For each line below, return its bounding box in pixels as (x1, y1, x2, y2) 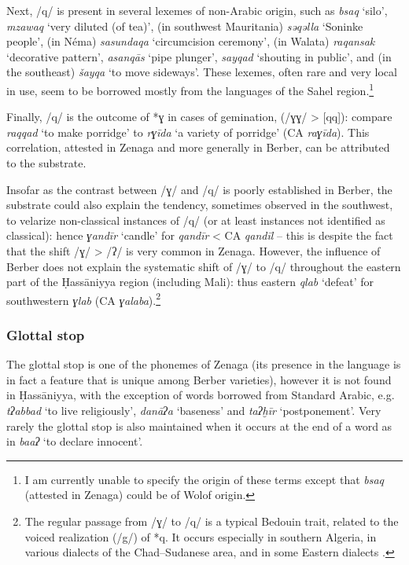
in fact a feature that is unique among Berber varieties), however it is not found (6, 371, 392, 387)
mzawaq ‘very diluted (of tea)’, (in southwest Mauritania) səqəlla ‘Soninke (6, 17, 363, 34)
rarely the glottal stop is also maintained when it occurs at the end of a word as (6, 417, 392, 434)
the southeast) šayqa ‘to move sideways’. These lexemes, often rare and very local (6, 64, 397, 80)
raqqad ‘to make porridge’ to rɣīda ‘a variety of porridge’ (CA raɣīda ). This (6, 123, 370, 140)
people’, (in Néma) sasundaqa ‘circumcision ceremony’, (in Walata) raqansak (6, 33, 375, 50)
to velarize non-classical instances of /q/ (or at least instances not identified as (6, 211, 385, 228)
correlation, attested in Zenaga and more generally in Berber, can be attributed (6, 139, 390, 156)
